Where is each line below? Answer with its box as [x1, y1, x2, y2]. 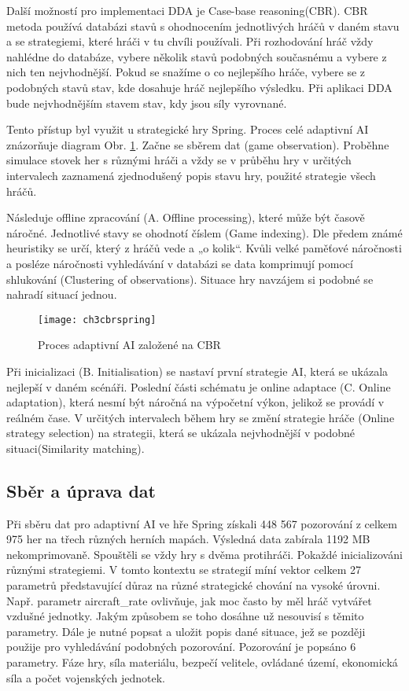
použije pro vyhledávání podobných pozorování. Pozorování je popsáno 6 [6, 638, 356, 655]
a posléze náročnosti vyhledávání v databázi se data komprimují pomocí [6, 255, 353, 271]
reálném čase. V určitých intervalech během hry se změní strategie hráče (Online [6, 409, 395, 425]
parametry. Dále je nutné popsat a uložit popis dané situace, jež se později [6, 623, 366, 639]
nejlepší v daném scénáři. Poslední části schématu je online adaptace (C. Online [6, 378, 391, 395]
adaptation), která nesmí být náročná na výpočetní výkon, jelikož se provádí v [6, 394, 385, 410]
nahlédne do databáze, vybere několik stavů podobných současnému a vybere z [6, 48, 387, 64]
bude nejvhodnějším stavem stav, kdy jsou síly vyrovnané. [6, 94, 287, 111]
